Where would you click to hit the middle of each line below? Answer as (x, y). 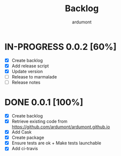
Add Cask (22, 132)
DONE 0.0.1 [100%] (44, 102)
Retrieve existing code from (39, 121)
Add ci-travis (25, 149)
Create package (28, 137)
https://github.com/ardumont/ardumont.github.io (61, 127)
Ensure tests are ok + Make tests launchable (56, 143)
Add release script (30, 66)
